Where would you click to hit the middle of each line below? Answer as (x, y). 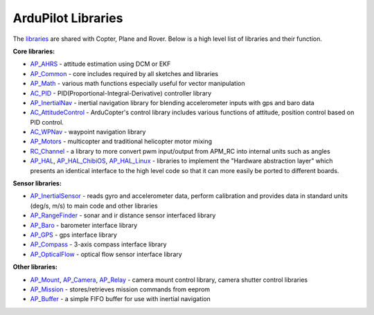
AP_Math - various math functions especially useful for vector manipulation (137, 84)
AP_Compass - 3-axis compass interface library (98, 244)
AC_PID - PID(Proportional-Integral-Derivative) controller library (121, 93)
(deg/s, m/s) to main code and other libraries (94, 206)
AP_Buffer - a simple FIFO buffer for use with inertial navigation (121, 299)
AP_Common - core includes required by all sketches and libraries (124, 73)
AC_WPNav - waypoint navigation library (88, 132)
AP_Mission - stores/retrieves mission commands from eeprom (120, 289)
